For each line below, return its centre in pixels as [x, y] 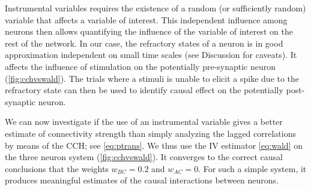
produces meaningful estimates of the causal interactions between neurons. [142, 180]
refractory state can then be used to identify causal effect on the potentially [144, 90]
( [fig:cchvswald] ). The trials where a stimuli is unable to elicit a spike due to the [152, 78]
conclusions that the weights [57, 168]
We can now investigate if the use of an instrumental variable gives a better [144, 122]
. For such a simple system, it [252, 168]
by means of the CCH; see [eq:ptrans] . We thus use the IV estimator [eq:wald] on [154, 145]
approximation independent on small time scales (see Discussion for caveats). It [151, 55]
